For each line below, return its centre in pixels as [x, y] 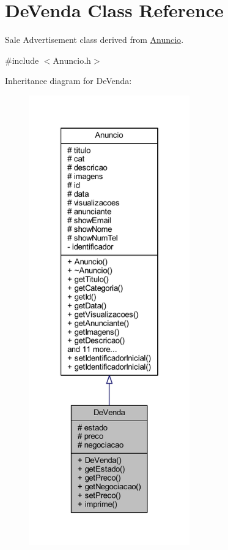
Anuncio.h [72, 60]
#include [22, 60]
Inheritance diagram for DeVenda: [68, 81]
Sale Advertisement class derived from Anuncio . [94, 40]
